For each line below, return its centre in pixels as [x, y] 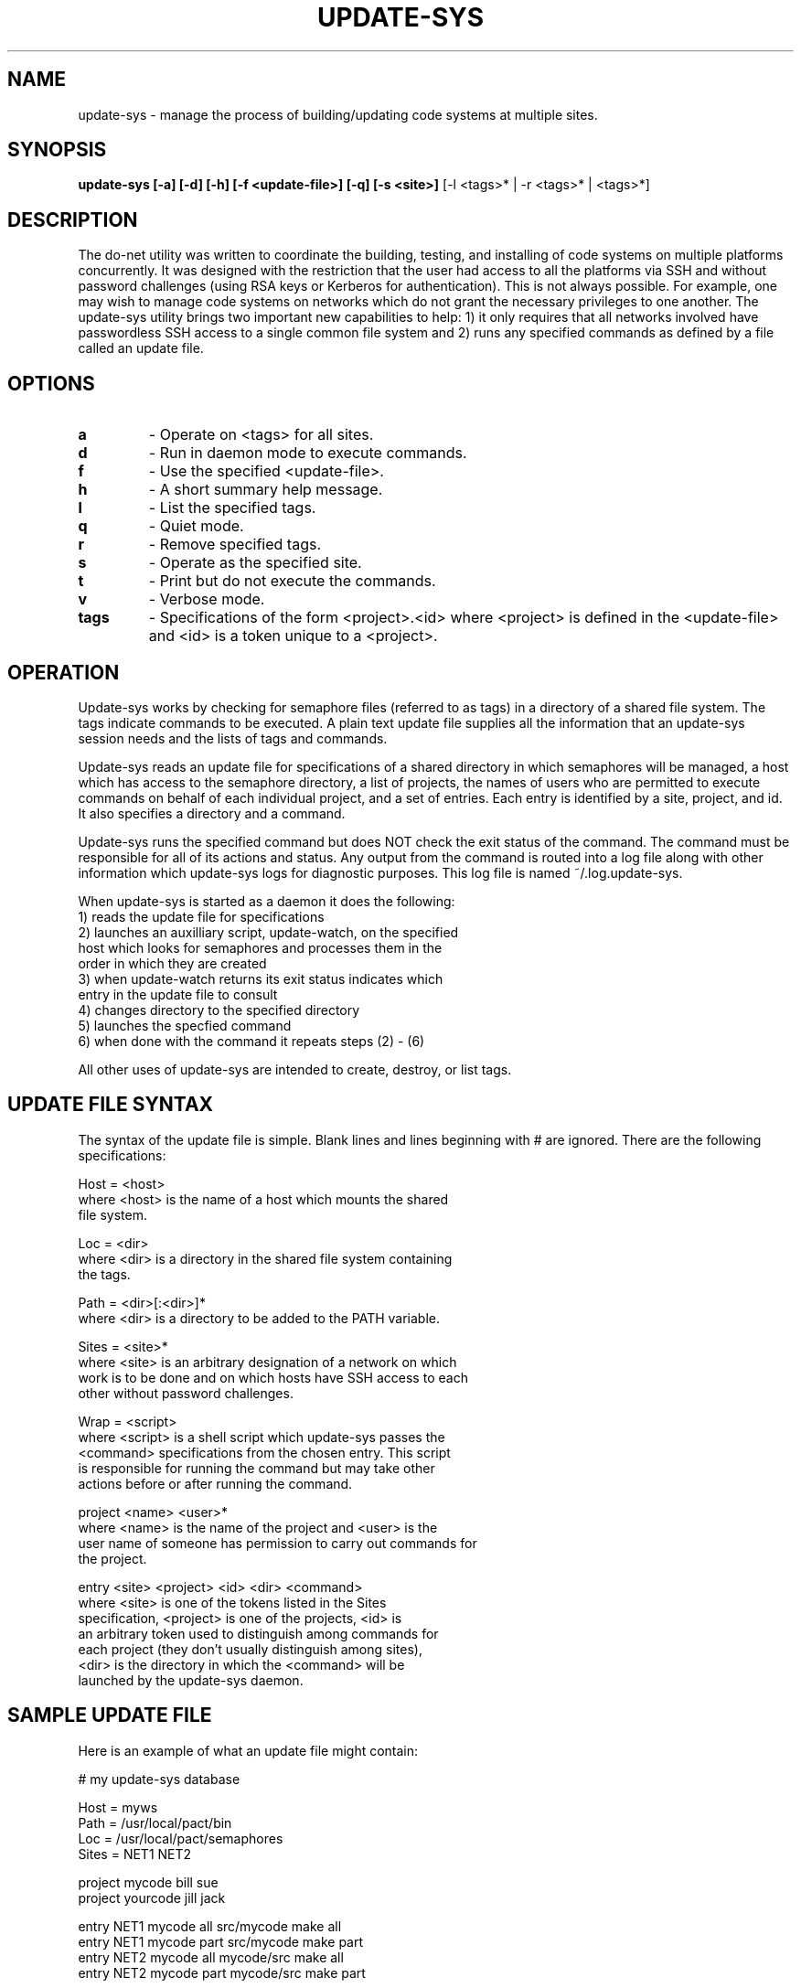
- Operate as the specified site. [255, 563]
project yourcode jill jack [152, 1897]
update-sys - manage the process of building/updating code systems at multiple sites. [338, 114]
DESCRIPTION [73, 219]
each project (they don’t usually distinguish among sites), [250, 1649]
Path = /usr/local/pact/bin [155, 1822]
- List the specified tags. [232, 508]
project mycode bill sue [148, 1882]
